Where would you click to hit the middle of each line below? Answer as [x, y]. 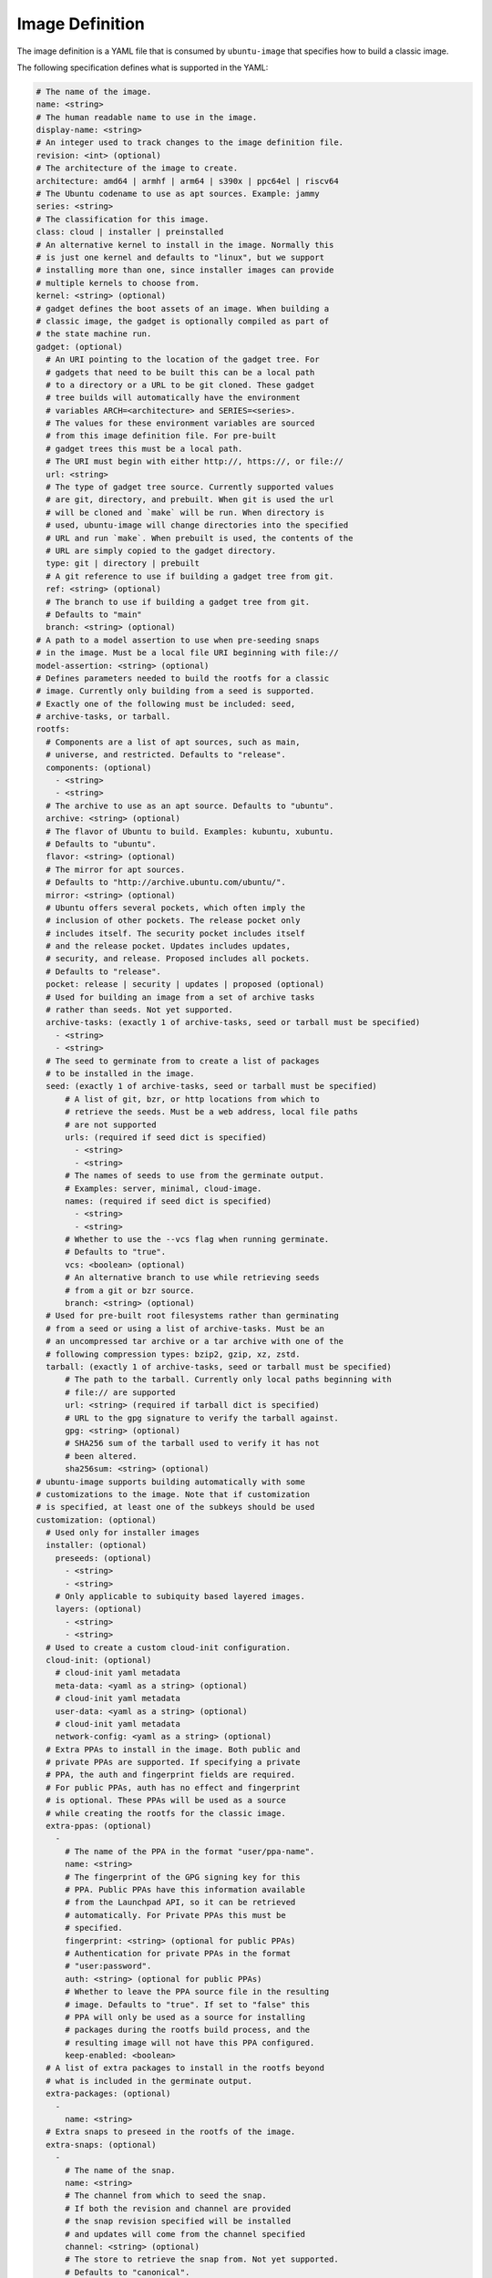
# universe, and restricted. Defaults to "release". [166, 755]
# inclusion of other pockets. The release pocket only [173, 921]
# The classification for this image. [123, 219]
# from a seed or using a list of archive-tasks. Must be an [185, 1329]
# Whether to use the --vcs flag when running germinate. [197, 1240]
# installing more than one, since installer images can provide [185, 270]
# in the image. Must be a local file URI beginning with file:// [187, 653]
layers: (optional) [99, 1609]
